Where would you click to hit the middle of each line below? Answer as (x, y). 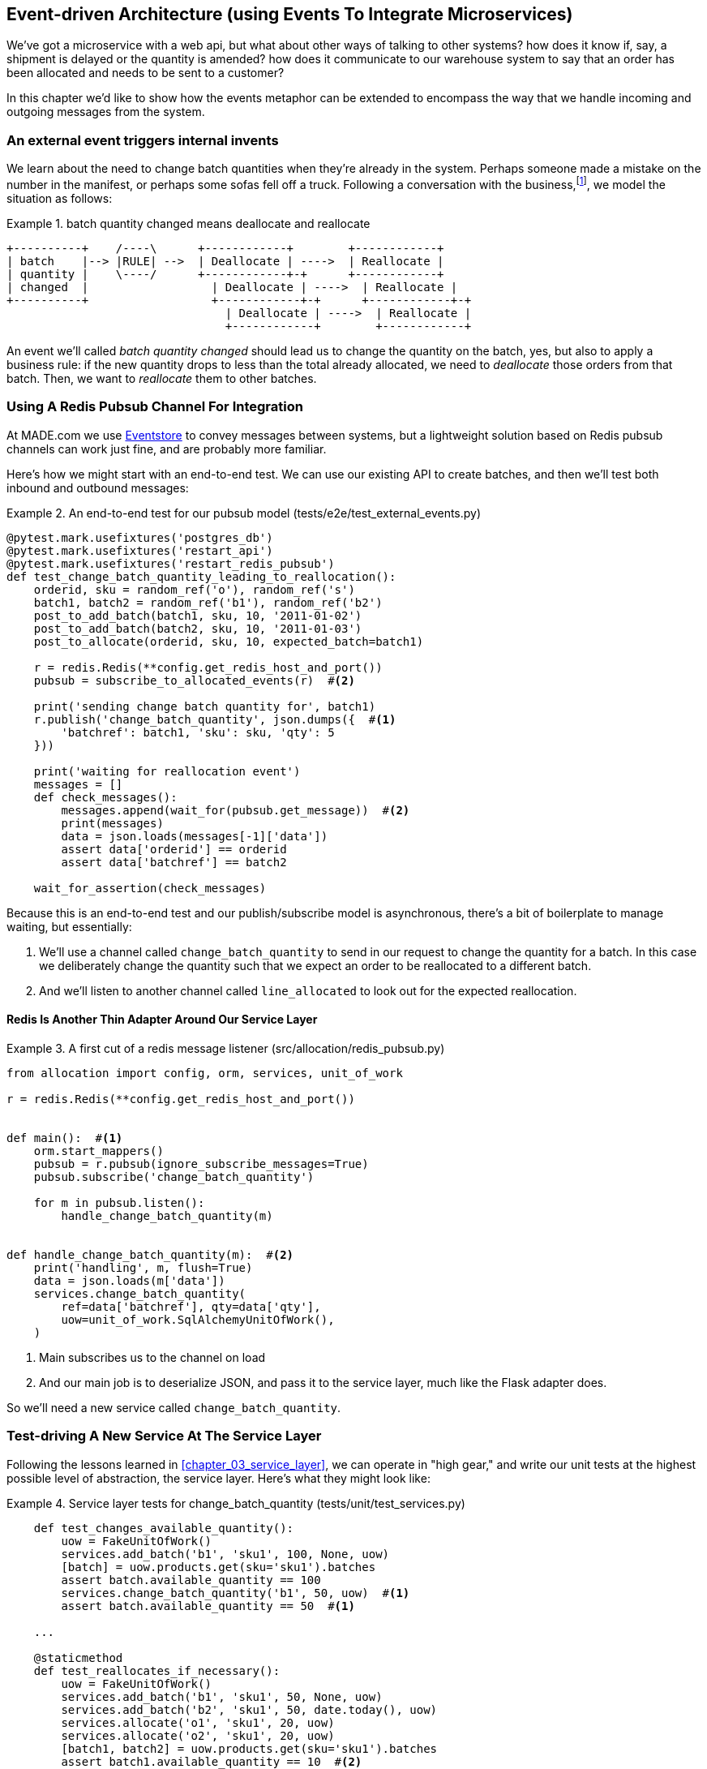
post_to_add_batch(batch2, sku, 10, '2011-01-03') (198, 628)
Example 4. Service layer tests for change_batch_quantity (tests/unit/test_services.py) (236, 1503)
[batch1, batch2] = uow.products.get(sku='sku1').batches (249, 1748)
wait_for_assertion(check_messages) (150, 888)
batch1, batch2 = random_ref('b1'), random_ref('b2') (208, 602)
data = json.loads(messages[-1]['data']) (195, 836)
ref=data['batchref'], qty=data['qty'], (191, 1306)
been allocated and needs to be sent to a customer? (146, 73)
